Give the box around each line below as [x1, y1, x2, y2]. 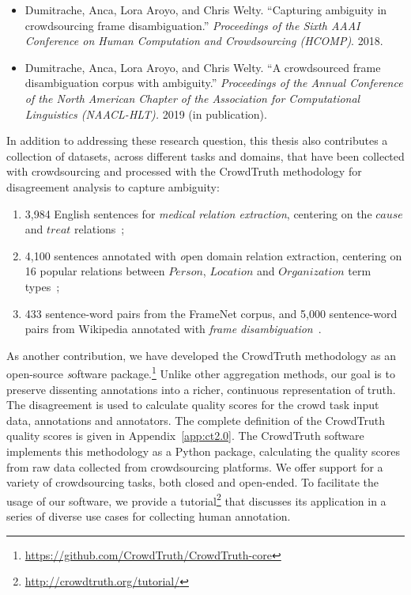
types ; [25, 278, 60, 294]
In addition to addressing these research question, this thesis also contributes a [6, 132, 388, 149]
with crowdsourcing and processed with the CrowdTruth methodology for [6, 163, 362, 180]
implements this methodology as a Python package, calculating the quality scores [6, 442, 400, 459]
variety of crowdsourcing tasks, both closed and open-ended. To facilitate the [6, 474, 379, 491]
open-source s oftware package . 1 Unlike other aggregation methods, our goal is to [6, 363, 395, 381]
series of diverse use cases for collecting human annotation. [6, 507, 291, 524]
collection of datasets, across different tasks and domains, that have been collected [6, 147, 405, 164]
